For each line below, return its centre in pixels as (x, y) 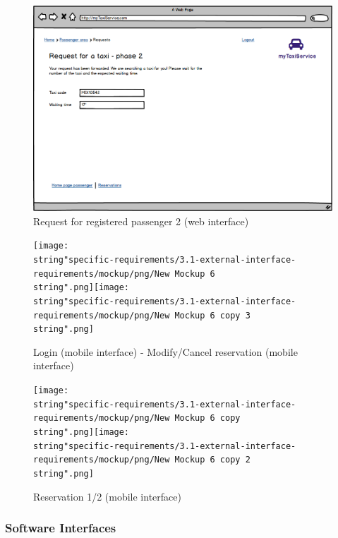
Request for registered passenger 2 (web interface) (141, 221)
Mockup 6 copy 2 (212, 460)
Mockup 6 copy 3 (212, 315)
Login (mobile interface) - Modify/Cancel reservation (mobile (165, 351)
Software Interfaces (61, 528)
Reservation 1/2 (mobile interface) (107, 496)
